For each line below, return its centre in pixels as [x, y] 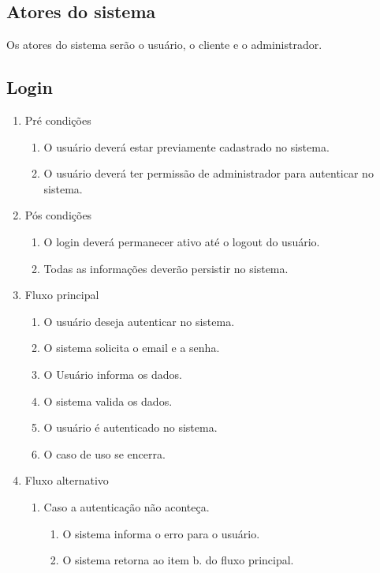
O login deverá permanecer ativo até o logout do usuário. [182, 241]
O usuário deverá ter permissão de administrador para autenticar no [209, 173]
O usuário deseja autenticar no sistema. [139, 321]
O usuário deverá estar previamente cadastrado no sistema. [186, 146]
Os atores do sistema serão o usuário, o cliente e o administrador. [164, 45]
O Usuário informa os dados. [113, 374]
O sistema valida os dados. [108, 401]
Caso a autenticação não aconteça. [127, 506]
